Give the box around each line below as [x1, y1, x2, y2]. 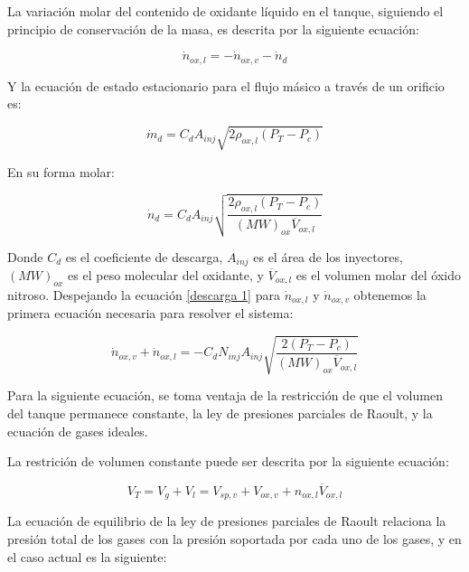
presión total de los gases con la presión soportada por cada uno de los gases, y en [7, 530, 462, 549]
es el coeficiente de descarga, [65, 247, 223, 266]
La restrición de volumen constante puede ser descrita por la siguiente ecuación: [7, 452, 449, 471]
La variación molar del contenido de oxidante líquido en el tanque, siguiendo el [7, 2, 444, 20]
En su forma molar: [7, 162, 115, 181]
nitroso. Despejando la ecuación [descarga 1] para [7, 285, 280, 304]
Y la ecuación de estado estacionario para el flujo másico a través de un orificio [7, 76, 445, 95]
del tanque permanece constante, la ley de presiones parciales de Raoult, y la [7, 403, 433, 422]
